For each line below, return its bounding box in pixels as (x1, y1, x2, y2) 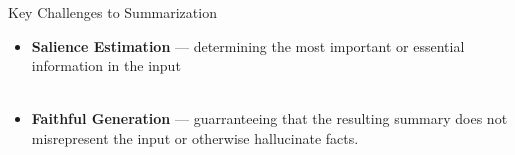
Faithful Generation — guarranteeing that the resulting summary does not (31, 108, 508, 129)
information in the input (31, 55, 181, 76)
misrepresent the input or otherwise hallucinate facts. (31, 127, 359, 148)
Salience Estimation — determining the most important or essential (31, 35, 465, 56)
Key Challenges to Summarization (8, 2, 217, 22)
